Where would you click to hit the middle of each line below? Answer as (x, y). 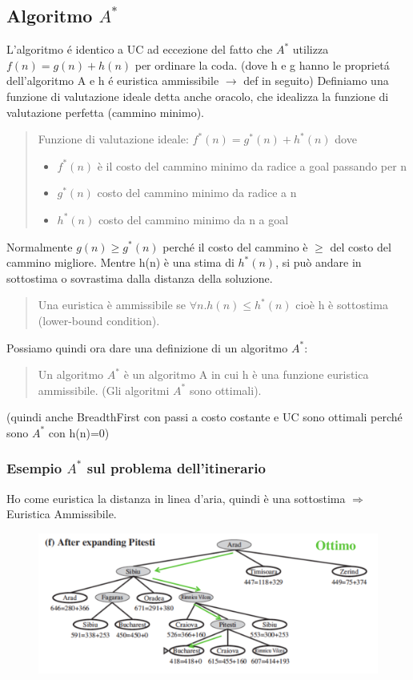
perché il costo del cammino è (235, 246)
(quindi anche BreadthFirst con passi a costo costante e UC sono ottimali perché (204, 417)
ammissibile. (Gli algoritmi (104, 390)
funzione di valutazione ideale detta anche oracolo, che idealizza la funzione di (198, 96)
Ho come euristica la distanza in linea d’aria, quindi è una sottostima (176, 498)
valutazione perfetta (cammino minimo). (105, 112)
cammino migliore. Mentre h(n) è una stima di (120, 262)
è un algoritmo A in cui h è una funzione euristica (246, 374)
